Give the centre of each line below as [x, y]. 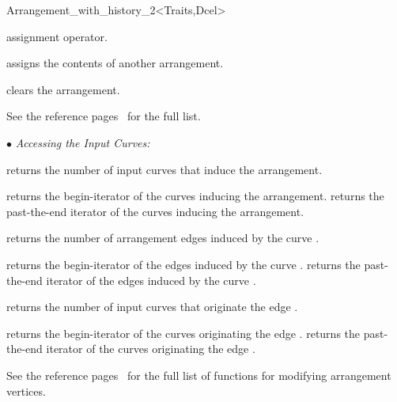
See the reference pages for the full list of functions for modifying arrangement [199, 375]
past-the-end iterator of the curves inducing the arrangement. [155, 211]
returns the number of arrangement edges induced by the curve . [163, 238]
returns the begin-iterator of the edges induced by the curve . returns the [183, 264]
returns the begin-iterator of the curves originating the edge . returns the [183, 333]
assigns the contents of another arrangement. [115, 63]
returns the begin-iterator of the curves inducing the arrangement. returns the [195, 196]
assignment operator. [57, 36]
